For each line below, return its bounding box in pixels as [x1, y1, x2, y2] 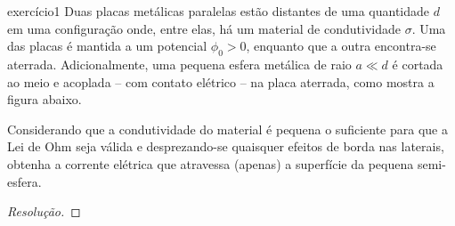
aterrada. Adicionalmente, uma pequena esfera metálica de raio [7, 54, 352, 73]
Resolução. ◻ [7, 202, 81, 221]
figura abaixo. [7, 90, 82, 109]
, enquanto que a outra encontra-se [246, 36, 436, 55]
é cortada [392, 54, 443, 73]
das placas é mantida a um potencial [7, 36, 207, 55]
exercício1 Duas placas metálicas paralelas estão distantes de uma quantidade [7, 2, 430, 20]
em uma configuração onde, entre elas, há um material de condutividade [7, 19, 401, 37]
